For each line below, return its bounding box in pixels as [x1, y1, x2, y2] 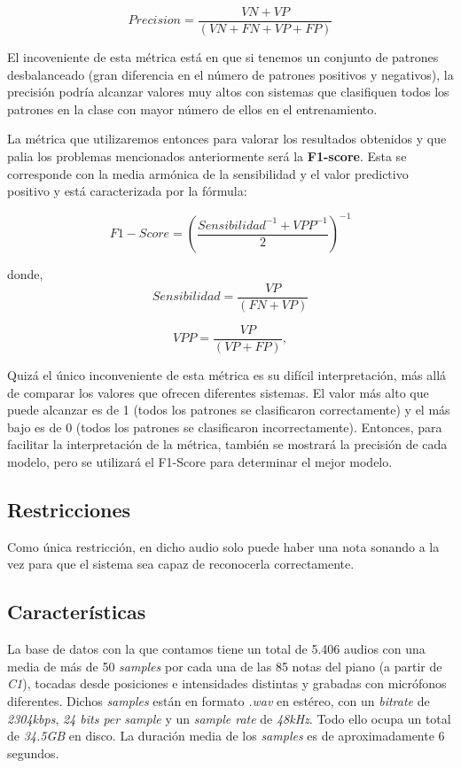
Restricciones [7, 495, 131, 523]
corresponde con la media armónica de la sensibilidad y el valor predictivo [7, 164, 409, 182]
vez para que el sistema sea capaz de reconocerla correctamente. [7, 555, 355, 573]
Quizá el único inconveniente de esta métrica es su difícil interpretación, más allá [7, 366, 447, 384]
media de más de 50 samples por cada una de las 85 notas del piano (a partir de [7, 656, 442, 675]
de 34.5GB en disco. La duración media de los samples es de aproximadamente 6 [7, 726, 445, 745]
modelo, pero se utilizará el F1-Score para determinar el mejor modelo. [7, 453, 393, 470]
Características [7, 598, 146, 625]
